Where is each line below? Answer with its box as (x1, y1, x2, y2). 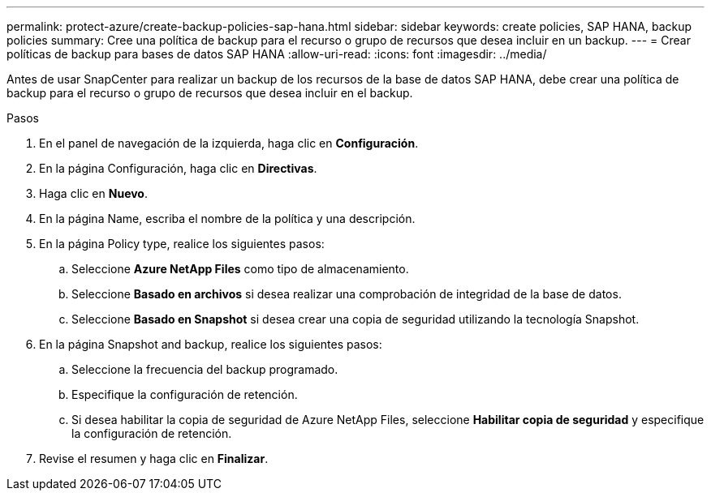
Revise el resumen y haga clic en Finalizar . (39, 452, 269, 465)
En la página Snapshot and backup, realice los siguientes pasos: (39, 337, 382, 351)
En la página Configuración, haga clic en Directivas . (39, 161, 317, 175)
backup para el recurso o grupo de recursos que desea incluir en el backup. (6, 86, 413, 100)
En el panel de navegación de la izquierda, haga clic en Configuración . (39, 136, 419, 150)
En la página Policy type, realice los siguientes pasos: (39, 237, 325, 251)
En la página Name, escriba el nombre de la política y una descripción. (39, 212, 416, 225)
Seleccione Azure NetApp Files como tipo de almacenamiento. (71, 262, 409, 276)
